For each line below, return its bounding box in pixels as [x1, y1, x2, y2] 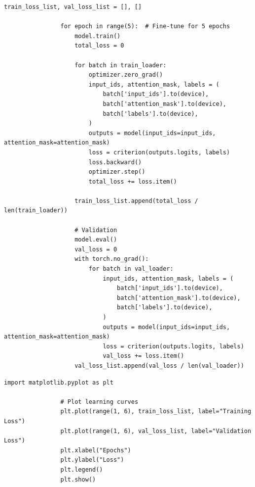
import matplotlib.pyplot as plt [4, 379, 113, 386]
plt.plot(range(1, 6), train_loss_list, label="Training [60, 408, 252, 415]
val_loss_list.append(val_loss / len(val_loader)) [74, 362, 244, 369]
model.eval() [74, 236, 117, 243]
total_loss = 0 [74, 42, 124, 49]
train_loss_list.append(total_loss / [74, 197, 198, 204]
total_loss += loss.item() [88, 178, 177, 185]
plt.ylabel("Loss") [60, 456, 124, 464]
